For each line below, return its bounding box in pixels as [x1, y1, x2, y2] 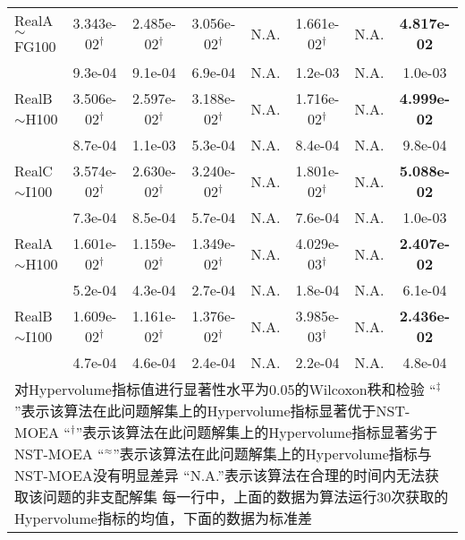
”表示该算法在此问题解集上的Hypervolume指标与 [113, 443, 432, 464]
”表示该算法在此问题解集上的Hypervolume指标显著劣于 [75, 422, 438, 442]
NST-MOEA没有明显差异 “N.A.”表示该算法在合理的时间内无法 [14, 465, 425, 485]
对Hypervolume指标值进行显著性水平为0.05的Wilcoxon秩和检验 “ [14, 379, 436, 399]
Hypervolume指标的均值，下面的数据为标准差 [14, 508, 312, 528]
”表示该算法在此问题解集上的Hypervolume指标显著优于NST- [14, 400, 410, 421]
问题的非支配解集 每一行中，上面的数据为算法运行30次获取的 [43, 486, 449, 507]
